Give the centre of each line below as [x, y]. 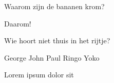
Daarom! [18, 23]
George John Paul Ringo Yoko [52, 57]
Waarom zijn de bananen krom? [54, 6]
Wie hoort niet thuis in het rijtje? [57, 40]
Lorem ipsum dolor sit [39, 75]
